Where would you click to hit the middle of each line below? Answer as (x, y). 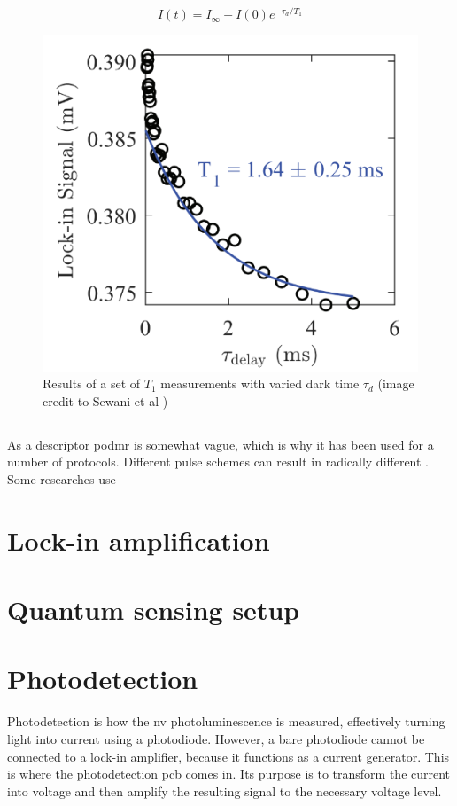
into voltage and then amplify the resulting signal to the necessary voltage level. (225, 790)
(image (396, 383)
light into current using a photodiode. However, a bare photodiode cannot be (216, 738)
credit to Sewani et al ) (105, 400)
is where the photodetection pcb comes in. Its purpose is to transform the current (229, 774)
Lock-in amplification (139, 540)
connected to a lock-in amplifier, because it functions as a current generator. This (228, 756)
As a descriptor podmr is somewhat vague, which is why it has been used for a (221, 444)
